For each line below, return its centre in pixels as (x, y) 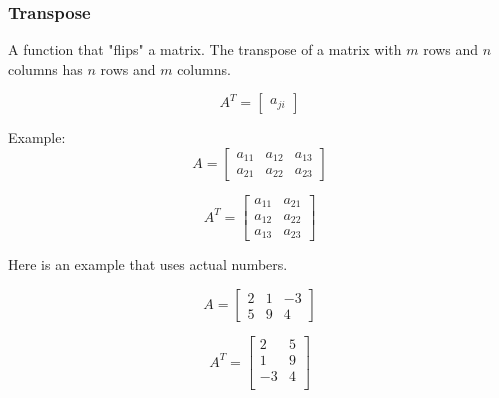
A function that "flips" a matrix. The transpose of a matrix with (205, 49)
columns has (45, 68)
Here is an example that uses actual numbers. (148, 264)
